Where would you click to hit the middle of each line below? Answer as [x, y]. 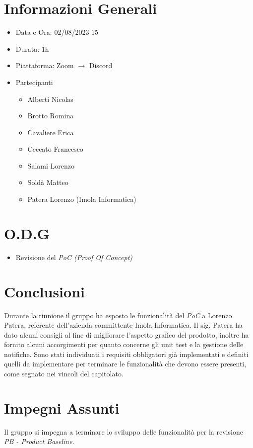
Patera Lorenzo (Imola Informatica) [82, 199]
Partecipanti [34, 82]
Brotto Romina [51, 116]
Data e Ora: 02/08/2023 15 [57, 32]
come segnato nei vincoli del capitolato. [64, 374]
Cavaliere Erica [51, 132]
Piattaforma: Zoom [45, 65]
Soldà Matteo [48, 182]
